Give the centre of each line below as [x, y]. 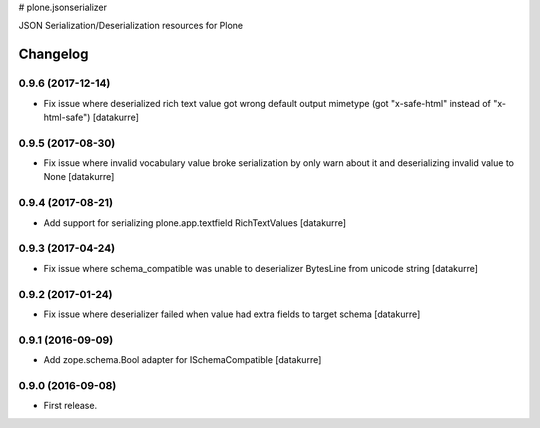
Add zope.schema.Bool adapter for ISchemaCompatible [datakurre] [182, 360]
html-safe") [67, 117]
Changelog [53, 54]
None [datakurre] [79, 177]
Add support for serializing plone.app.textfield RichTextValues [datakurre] [195, 222]
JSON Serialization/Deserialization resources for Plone [131, 26]
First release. [70, 406]
